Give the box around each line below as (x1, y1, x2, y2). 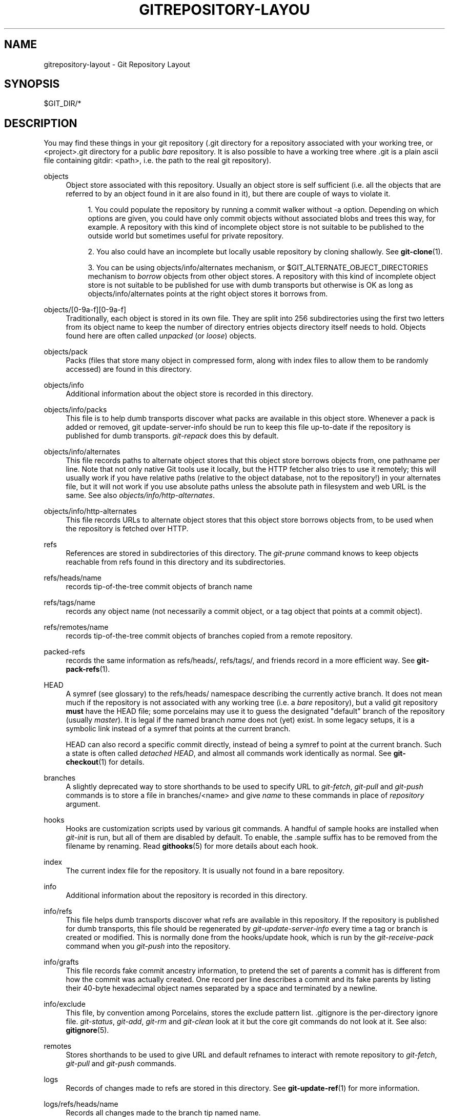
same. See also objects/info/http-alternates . (66, 491, 215, 500)
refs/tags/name (44, 598, 95, 607)
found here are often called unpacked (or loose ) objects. (66, 331, 256, 341)
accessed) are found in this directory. (66, 365, 192, 374)
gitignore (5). (66, 1026, 109, 1035)
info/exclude (44, 1000, 86, 1009)
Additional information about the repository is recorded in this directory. (66, 891, 308, 900)
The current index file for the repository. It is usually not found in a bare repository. (66, 866, 344, 875)
